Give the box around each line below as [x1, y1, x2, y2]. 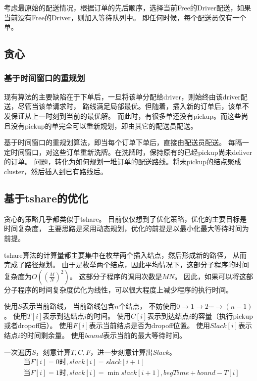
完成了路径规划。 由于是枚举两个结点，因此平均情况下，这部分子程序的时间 [4, 259, 249, 270]
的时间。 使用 [87, 310, 131, 321]
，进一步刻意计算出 [90, 346, 153, 357]
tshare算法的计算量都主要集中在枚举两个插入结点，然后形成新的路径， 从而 [4, 249, 247, 260]
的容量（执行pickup [191, 310, 253, 321]
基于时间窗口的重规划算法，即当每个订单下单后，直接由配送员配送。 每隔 [4, 137, 242, 147]
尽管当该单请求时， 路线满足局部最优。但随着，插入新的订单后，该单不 [17, 101, 249, 111]
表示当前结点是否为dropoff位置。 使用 [89, 320, 210, 331]
